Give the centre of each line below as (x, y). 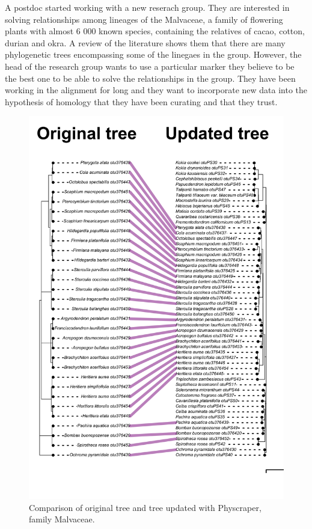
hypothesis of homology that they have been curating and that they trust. (141, 101)
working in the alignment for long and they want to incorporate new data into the (156, 90)
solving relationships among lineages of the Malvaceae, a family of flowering (144, 19)
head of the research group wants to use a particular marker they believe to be (150, 66)
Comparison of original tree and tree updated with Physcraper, (145, 507)
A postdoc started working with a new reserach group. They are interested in (147, 7)
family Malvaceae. (62, 519)
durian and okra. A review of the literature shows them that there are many (145, 42)
